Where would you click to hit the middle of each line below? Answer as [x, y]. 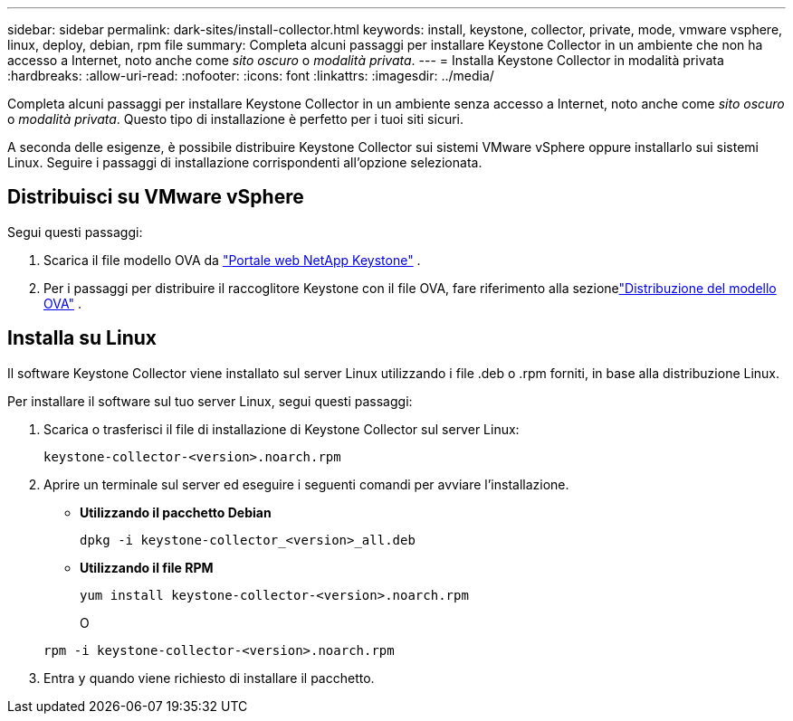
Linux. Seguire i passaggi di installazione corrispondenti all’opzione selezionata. [245, 162]
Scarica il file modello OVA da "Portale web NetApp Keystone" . [232, 260]
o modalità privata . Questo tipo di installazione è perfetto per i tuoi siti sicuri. [235, 119]
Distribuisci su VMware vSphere [156, 197]
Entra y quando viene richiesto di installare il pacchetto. [209, 678]
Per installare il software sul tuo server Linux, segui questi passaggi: [210, 401]
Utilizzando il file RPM [147, 567]
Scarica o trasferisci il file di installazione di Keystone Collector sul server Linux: [282, 429]
